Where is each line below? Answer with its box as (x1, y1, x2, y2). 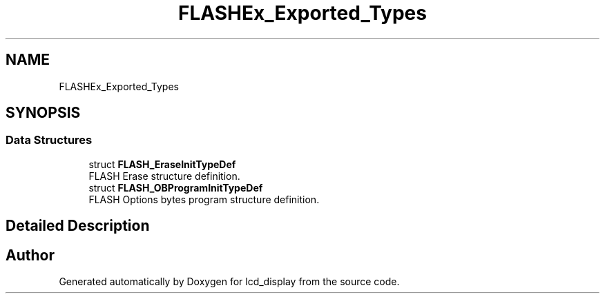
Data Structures (6, 133, 93, 147)
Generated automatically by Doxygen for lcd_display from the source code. (59, 276, 400, 288)
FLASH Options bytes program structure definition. (88, 193, 320, 205)
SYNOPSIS (6, 104, 81, 122)
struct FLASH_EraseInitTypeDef (88, 158, 236, 170)
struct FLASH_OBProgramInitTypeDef (88, 181, 263, 194)
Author (6, 246, 55, 264)
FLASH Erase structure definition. (88, 169, 240, 182)
